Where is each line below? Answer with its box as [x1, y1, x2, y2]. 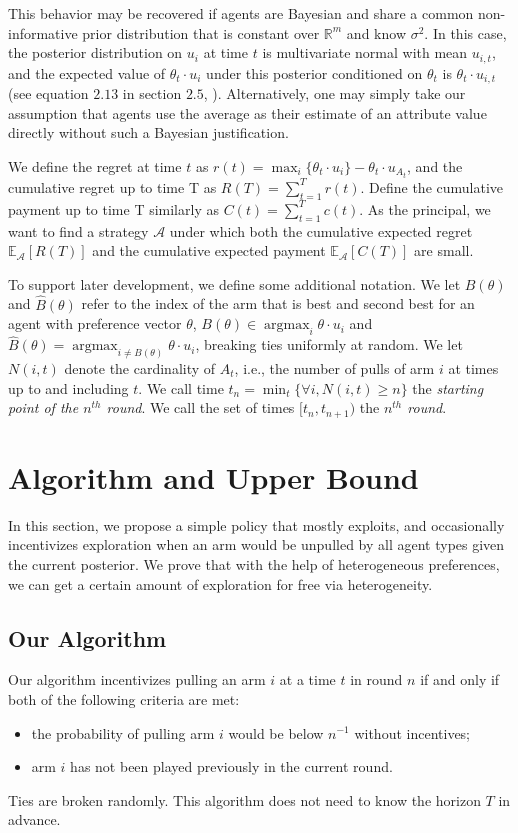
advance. [8, 809, 61, 830]
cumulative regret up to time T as [8, 176, 217, 197]
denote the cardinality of [64, 358, 216, 379]
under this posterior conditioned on [206, 62, 423, 83]
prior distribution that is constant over [82, 22, 320, 43]
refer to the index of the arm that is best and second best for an [81, 293, 475, 314]
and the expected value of [8, 62, 166, 83]
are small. [414, 240, 474, 261]
